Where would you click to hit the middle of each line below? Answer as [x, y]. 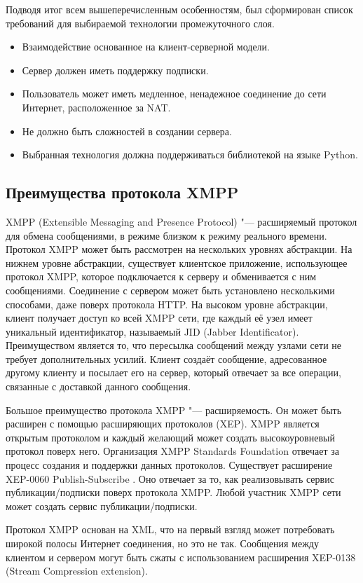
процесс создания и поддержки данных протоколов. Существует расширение [169, 465]
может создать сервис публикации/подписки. [102, 506]
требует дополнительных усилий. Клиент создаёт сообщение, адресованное [166, 358]
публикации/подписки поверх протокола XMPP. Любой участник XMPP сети [173, 492]
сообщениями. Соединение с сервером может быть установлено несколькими [170, 290]
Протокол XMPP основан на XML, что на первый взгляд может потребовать [170, 529]
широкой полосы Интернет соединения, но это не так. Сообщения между [162, 543]
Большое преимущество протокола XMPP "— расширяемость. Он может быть [174, 410]
